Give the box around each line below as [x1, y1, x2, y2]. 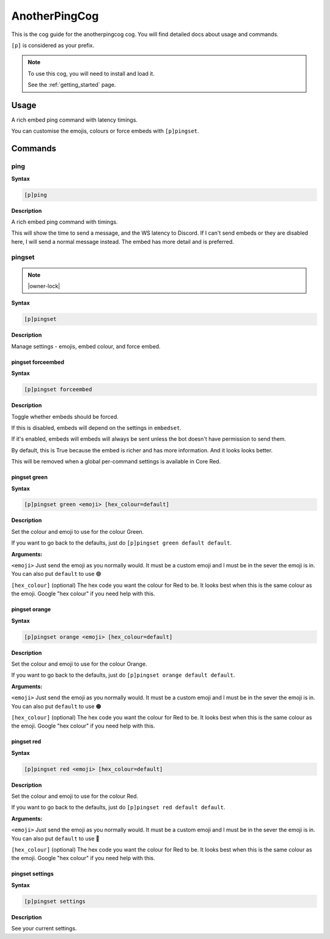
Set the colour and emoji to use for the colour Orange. [11, 660, 147, 668]
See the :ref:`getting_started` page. [28, 81, 116, 89]
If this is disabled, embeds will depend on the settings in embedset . [11, 424, 182, 431]
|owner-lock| [28, 282, 61, 290]
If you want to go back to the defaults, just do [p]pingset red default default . [11, 804, 226, 811]
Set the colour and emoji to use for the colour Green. [11, 528, 144, 535]
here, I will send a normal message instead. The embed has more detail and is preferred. [11, 238, 235, 245]
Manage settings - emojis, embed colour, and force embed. [11, 342, 161, 350]
